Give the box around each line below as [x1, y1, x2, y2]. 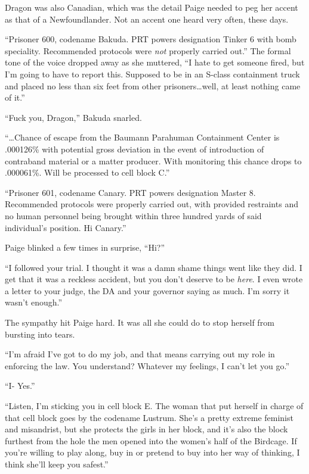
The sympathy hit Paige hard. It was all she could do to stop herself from [5, 316, 274, 329]
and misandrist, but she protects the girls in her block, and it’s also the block [5, 423, 288, 435]
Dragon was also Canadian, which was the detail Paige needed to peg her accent [5, 1, 298, 13]
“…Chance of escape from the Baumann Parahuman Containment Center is [5, 131, 280, 144]
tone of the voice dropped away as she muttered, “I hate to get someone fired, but [5, 56, 305, 68]
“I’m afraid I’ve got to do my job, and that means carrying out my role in [5, 348, 275, 360]
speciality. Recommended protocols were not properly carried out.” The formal [5, 44, 291, 57]
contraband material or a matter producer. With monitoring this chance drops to [5, 154, 302, 167]
